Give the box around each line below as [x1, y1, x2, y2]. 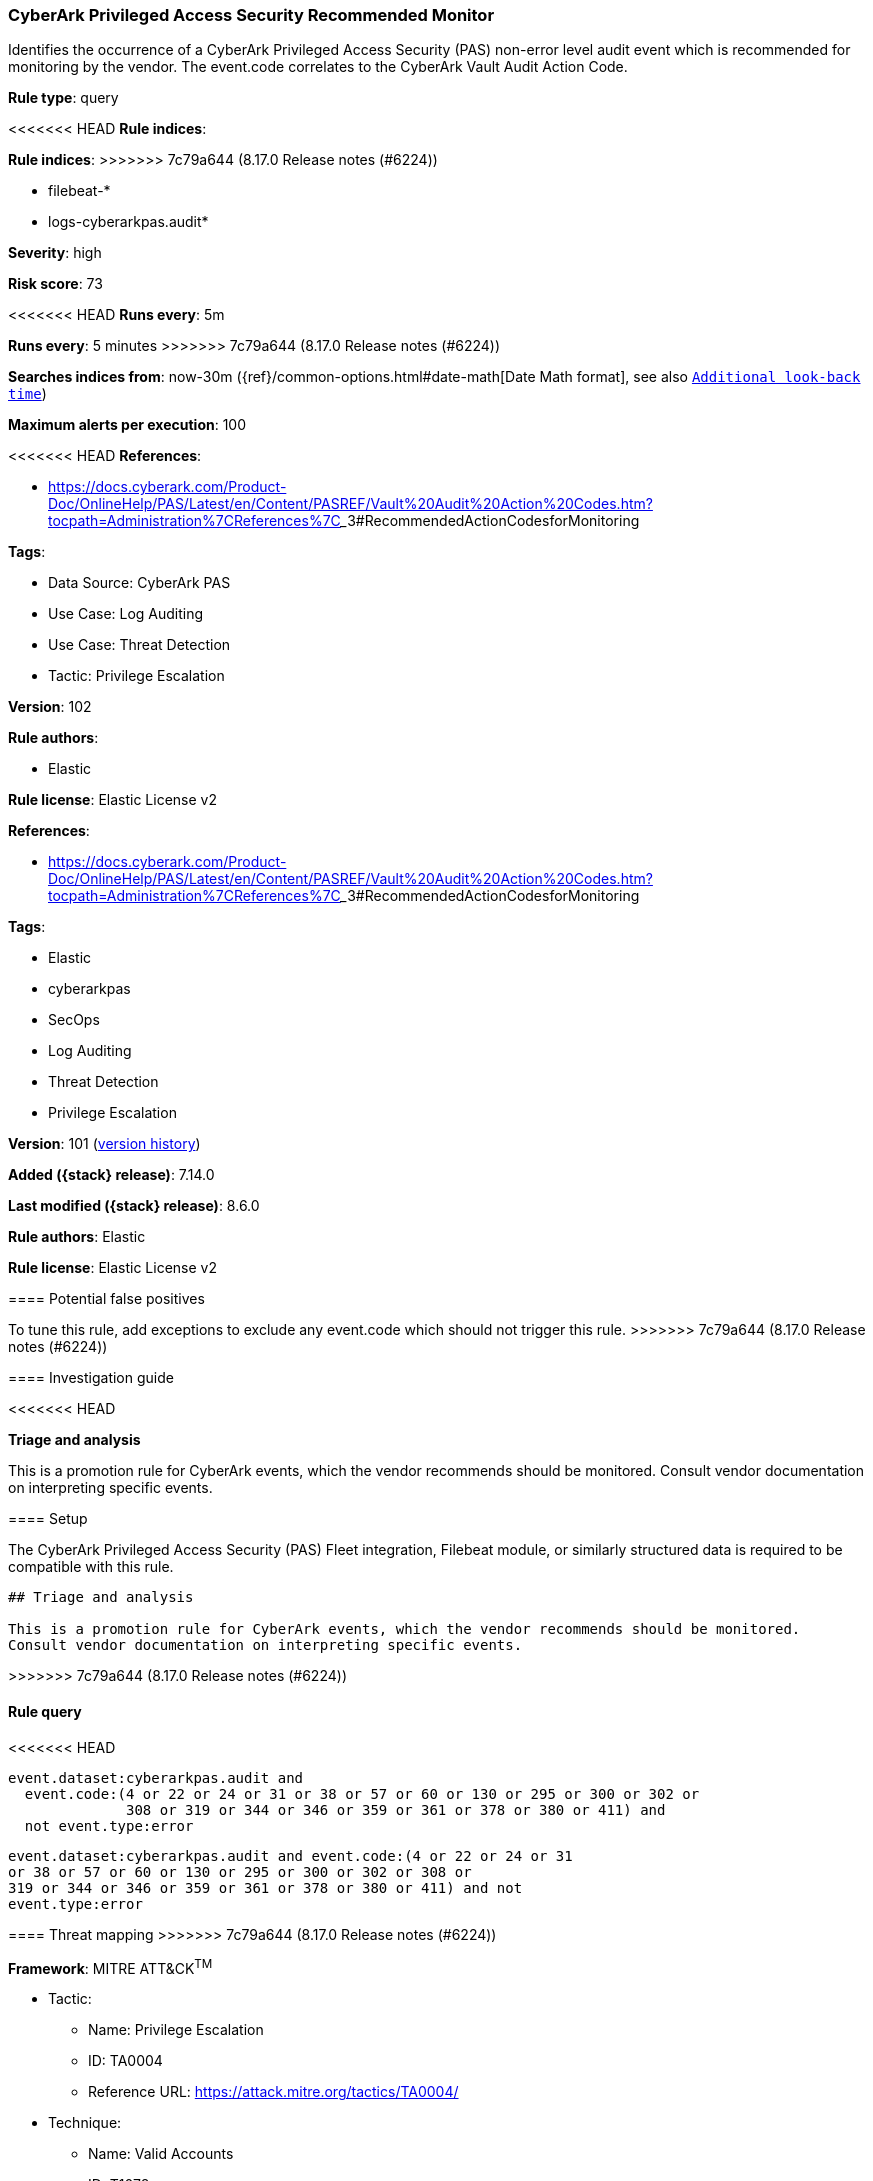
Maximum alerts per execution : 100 [8, 416, 247, 434]
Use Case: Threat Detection [48, 636, 231, 654]
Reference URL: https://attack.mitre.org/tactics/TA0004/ [88, 2083, 459, 2101]
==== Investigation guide [8, 1369, 174, 1387]
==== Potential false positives [8, 1290, 205, 1308]
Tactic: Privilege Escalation [48, 667, 225, 685]
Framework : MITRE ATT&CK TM [8, 1956, 213, 1977]
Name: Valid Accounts [88, 2145, 234, 2163]
